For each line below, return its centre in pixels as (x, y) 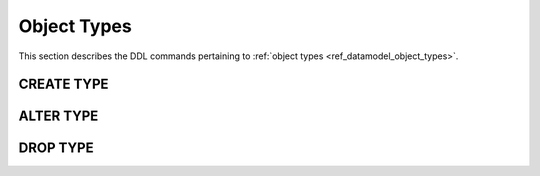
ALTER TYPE (58, 116)
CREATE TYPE (63, 84)
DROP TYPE (56, 148)
